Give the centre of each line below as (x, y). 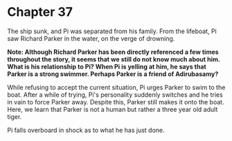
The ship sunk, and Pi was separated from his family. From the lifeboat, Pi (112, 31)
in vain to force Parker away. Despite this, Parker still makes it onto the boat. (116, 102)
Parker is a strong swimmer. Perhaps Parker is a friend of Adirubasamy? (113, 74)
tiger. (15, 116)
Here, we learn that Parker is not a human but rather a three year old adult (113, 109)
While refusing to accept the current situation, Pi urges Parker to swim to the (116, 87)
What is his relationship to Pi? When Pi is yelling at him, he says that (107, 66)
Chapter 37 (40, 12)
